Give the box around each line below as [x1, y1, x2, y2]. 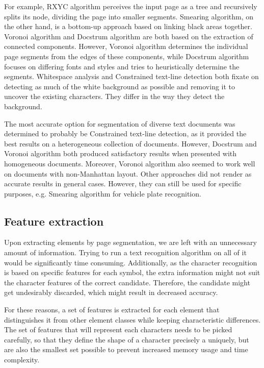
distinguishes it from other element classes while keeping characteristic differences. [4, 314, 261, 325]
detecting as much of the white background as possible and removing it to [4, 81, 235, 91]
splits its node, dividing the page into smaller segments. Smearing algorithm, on [4, 11, 254, 21]
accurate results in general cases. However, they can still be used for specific [4, 178, 242, 189]
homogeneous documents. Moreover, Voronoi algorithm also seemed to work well [4, 158, 255, 168]
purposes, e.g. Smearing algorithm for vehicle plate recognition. [4, 188, 201, 199]
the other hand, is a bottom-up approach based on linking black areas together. [4, 21, 252, 32]
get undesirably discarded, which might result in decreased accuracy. [4, 287, 218, 298]
